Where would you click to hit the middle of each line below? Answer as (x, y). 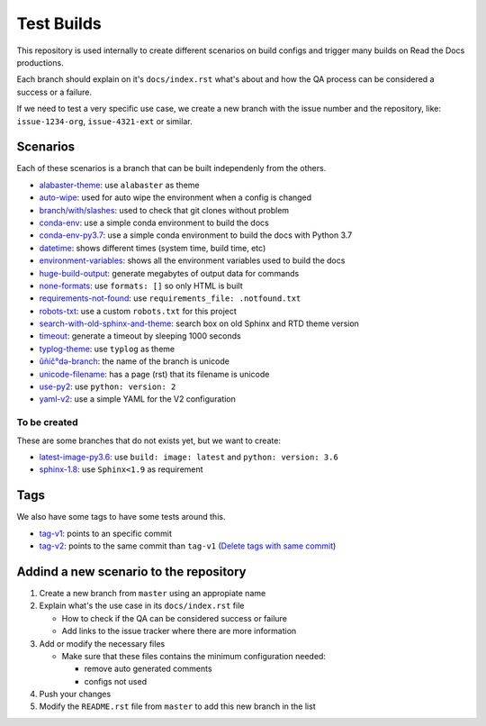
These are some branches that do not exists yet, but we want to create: (148, 440)
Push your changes (75, 694)
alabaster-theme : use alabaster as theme (119, 185)
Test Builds (59, 23)
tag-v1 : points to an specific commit (106, 533)
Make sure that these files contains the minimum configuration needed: (193, 656)
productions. (40, 62)
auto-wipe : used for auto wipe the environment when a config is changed (175, 197)
